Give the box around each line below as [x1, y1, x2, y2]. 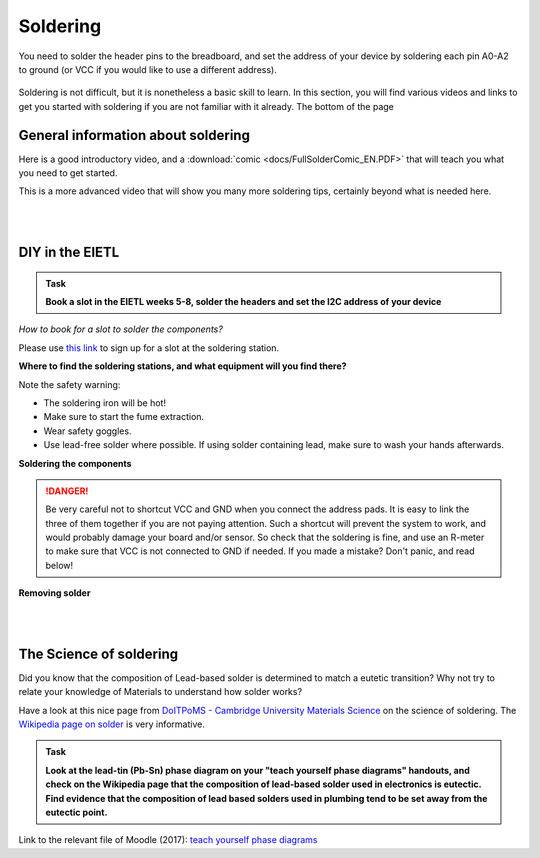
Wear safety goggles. [43, 425, 132, 437]
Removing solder [18, 587, 91, 599]
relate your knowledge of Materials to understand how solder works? [18, 686, 303, 698]
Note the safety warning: [18, 378, 121, 390]
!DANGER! [45, 485, 89, 497]
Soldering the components [18, 457, 132, 469]
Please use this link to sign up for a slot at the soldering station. [18, 341, 280, 354]
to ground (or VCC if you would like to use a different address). [18, 63, 277, 75]
